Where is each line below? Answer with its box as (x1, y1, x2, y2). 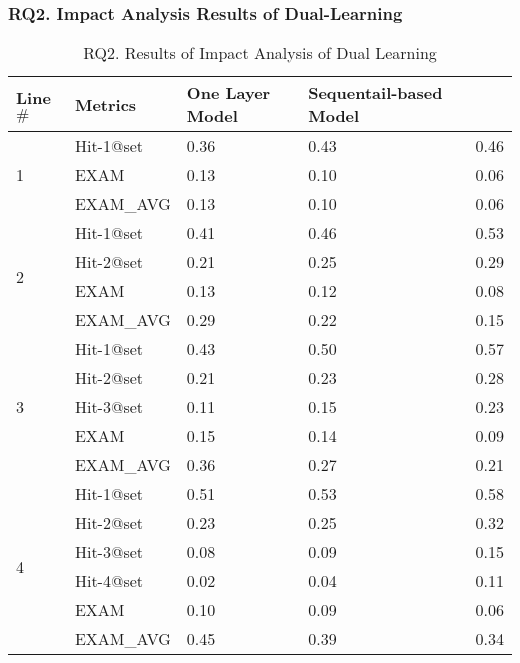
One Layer (186, 81, 271, 105)
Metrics (74, 92, 137, 116)
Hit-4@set (74, 569, 144, 593)
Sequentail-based (308, 81, 443, 105)
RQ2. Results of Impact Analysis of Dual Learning (83, 41, 437, 65)
